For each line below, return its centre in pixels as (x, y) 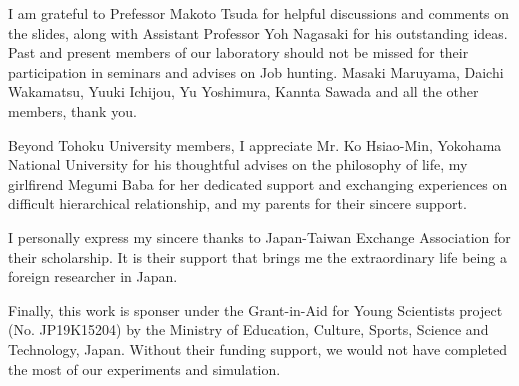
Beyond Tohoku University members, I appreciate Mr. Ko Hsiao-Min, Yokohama (255, 144)
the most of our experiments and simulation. (144, 368)
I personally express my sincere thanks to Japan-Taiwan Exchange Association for (259, 236)
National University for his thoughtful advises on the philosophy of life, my (238, 164)
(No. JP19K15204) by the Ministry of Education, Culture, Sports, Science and (248, 329)
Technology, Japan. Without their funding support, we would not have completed (257, 348)
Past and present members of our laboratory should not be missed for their (238, 52)
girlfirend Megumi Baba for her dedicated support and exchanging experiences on (258, 183)
